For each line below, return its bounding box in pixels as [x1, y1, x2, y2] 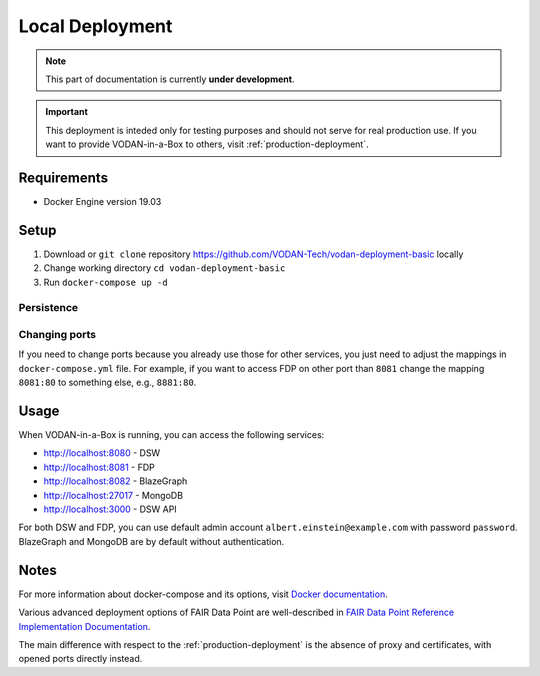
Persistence [18, 301, 79, 315]
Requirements [18, 169, 109, 186]
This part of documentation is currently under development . [45, 73, 295, 85]
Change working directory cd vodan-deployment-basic [43, 262, 286, 274]
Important [45, 106, 89, 118]
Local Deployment [18, 15, 173, 37]
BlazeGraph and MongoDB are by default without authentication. [18, 535, 285, 547]
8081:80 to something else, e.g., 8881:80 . [18, 376, 197, 389]
